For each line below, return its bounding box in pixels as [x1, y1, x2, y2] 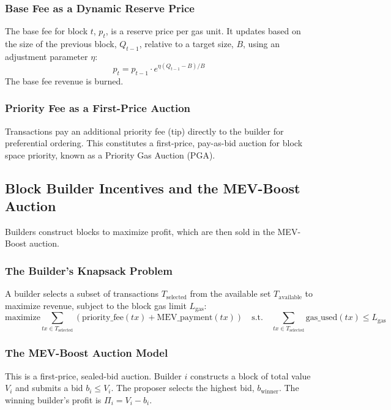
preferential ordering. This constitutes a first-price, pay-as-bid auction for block [5, 136, 303, 149]
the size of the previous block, [5, 37, 117, 50]
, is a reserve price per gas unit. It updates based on [105, 24, 301, 37]
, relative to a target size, [139, 37, 234, 50]
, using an [243, 37, 280, 50]
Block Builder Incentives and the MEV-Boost [5, 178, 300, 197]
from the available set [190, 287, 271, 300]
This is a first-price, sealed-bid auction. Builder [5, 369, 182, 382]
